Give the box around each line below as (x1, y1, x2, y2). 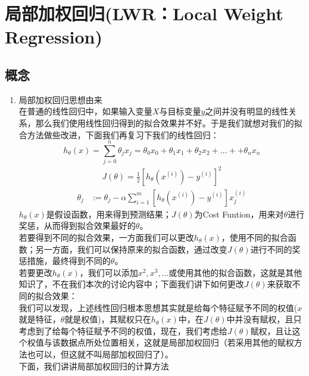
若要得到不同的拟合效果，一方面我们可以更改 (18, 231, 194, 244)
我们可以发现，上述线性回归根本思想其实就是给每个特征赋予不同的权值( (18, 301, 298, 313)
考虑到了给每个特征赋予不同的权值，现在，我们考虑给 (18, 324, 227, 337)
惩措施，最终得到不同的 (18, 254, 111, 267)
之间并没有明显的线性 (205, 105, 289, 117)
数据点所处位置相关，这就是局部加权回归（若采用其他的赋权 (60, 336, 294, 349)
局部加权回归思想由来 (18, 93, 102, 105)
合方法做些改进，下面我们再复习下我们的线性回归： (18, 128, 219, 141)
